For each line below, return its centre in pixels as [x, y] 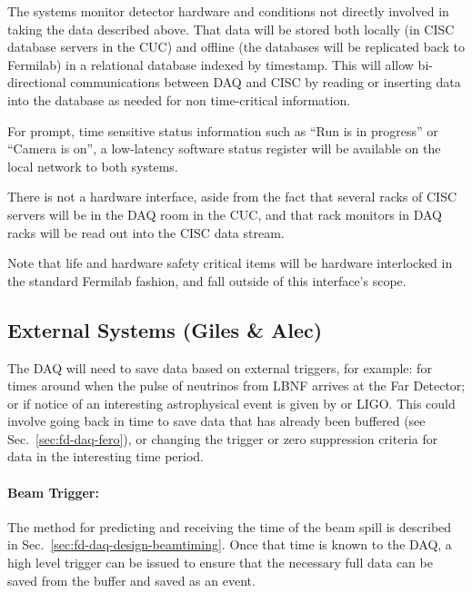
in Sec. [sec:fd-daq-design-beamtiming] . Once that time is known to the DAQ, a [230, 544]
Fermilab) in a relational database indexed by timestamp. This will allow [211, 64]
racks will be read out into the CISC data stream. [146, 232]
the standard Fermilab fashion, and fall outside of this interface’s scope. [207, 280]
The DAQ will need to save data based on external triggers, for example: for [220, 367]
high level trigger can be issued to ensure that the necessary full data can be [220, 563]
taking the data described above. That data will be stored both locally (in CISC [231, 29]
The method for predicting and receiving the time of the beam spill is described [230, 526]
